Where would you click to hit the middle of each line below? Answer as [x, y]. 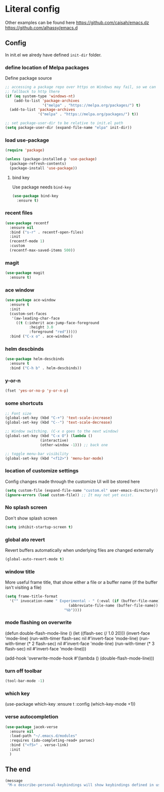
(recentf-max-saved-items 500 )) [42, 250]
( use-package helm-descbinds [35, 359]
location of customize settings [42, 471]
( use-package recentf [27, 223]
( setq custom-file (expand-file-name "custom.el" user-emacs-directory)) [82, 490]
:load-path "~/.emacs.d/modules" [43, 736]
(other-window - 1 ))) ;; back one [74, 445]
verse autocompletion [32, 717]
